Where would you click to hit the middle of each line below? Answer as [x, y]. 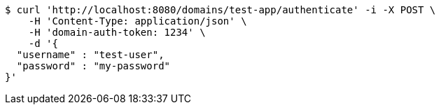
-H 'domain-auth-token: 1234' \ [117, 32]
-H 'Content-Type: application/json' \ [138, 21]
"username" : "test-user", [90, 55]
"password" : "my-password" [93, 66]
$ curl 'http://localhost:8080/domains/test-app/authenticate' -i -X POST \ [220, 10]
